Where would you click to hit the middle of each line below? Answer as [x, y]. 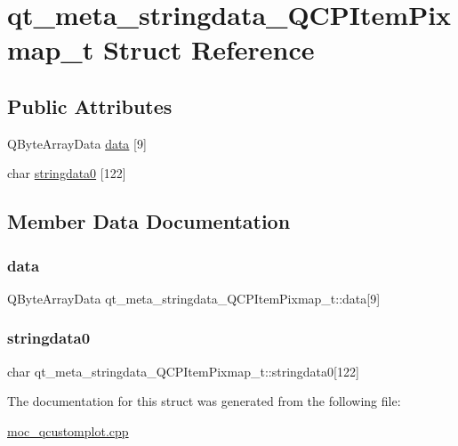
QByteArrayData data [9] [77, 143]
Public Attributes [90, 105]
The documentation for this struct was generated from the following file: [204, 401]
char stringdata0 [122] [67, 173]
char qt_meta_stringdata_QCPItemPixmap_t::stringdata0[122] [183, 371]
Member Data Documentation [149, 221]
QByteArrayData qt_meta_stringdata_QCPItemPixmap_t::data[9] [194, 298]
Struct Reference [209, 49]
